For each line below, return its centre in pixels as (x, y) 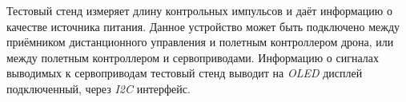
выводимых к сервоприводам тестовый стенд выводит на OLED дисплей (185, 73)
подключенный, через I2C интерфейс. (98, 88)
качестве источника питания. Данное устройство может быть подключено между (203, 26)
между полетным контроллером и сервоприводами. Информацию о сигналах (193, 57)
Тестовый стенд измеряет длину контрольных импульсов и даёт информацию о (199, 10)
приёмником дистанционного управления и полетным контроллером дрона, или (200, 42)
